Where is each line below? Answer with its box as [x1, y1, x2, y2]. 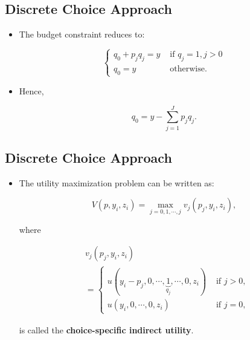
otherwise [170, 64, 205, 73]
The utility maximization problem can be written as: [19, 176, 214, 189]
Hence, [19, 84, 44, 97]
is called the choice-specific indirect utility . [19, 323, 194, 336]
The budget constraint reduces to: [19, 28, 145, 41]
